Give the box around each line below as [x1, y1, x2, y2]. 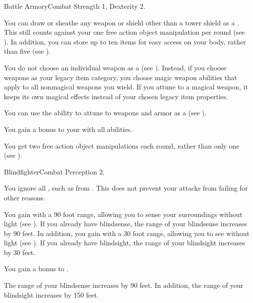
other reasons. [4, 192, 46, 202]
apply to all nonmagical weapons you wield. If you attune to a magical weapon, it [4, 82, 248, 92]
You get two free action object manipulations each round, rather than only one [4, 140, 239, 151]
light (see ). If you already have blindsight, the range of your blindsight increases [4, 238, 245, 248]
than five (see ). [4, 46, 51, 56]
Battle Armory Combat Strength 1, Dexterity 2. [4, 1, 145, 11]
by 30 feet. [4, 247, 36, 257]
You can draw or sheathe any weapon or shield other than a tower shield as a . [4, 17, 239, 27]
